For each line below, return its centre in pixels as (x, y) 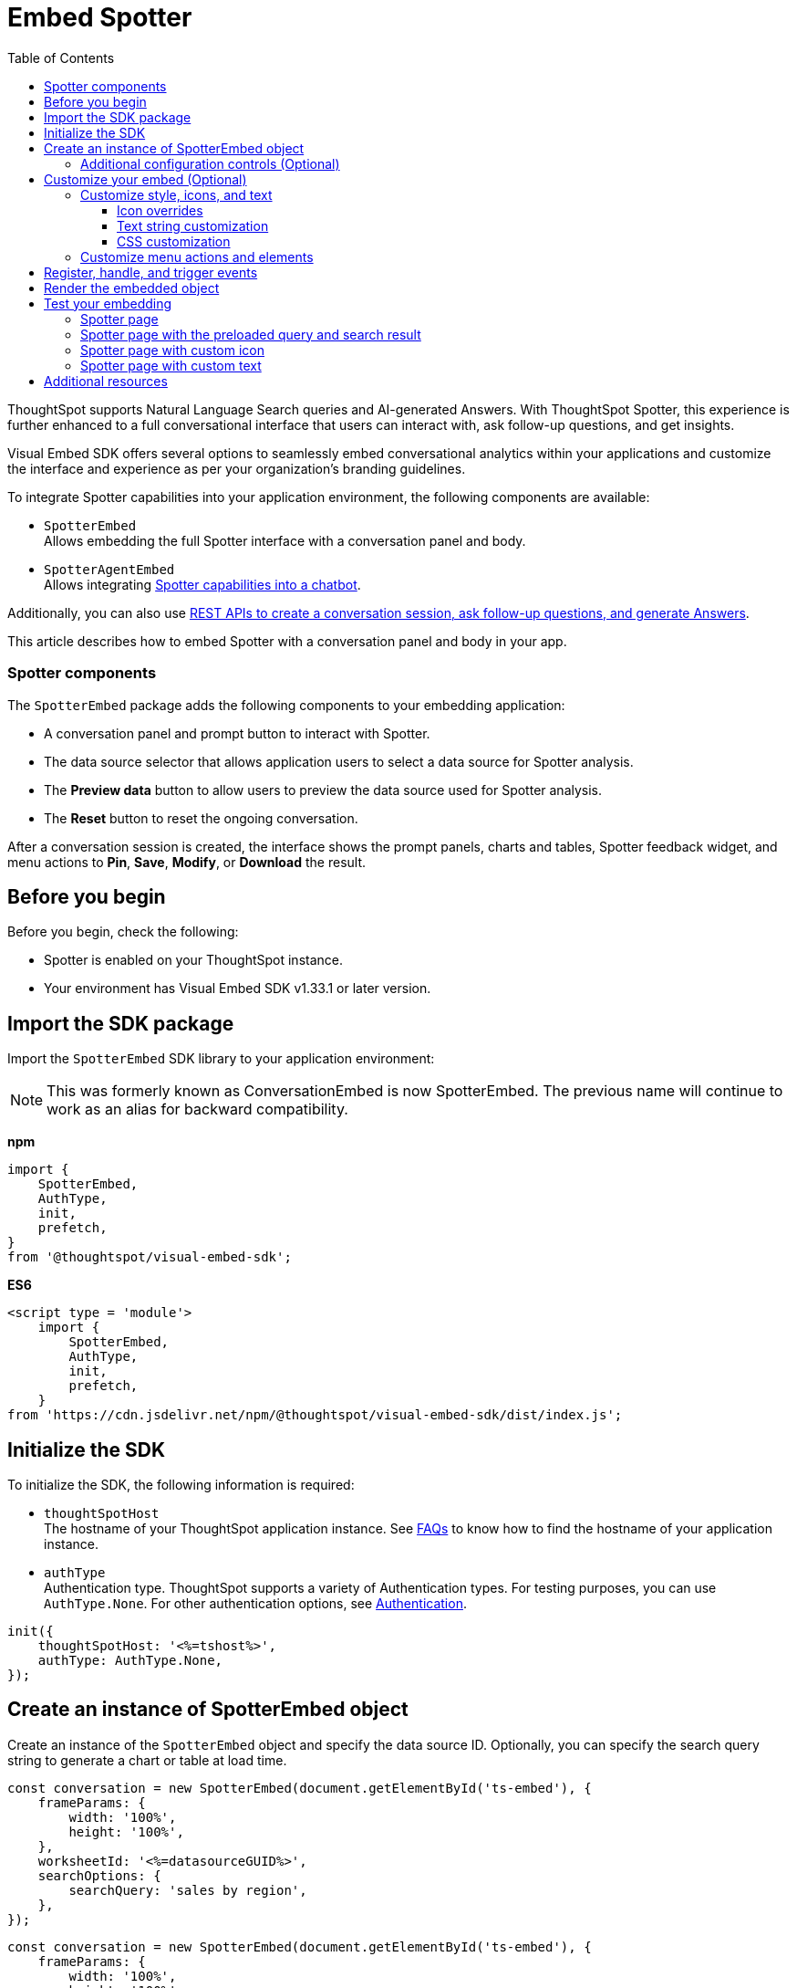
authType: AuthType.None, (130, 1661)
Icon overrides (160, 210)
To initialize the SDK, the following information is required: (181, 1485)
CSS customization (174, 241)
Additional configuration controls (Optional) (210, 163)
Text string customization (193, 225)
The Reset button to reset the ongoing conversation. (201, 818)
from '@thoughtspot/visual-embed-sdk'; (150, 1257)
